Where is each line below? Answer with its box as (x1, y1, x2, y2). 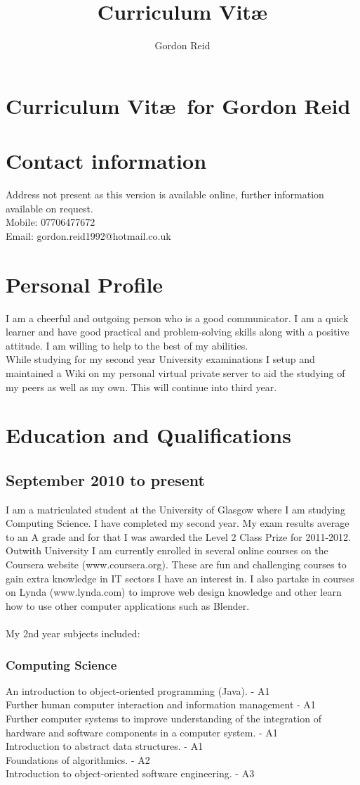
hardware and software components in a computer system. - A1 (6, 725, 278, 739)
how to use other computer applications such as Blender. (6, 598, 250, 613)
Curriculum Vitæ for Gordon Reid (6, 91, 351, 120)
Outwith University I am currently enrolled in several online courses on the (6, 543, 328, 558)
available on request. (6, 200, 93, 215)
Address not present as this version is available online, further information (6, 187, 324, 202)
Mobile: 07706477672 (6, 215, 95, 229)
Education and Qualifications (6, 421, 291, 449)
